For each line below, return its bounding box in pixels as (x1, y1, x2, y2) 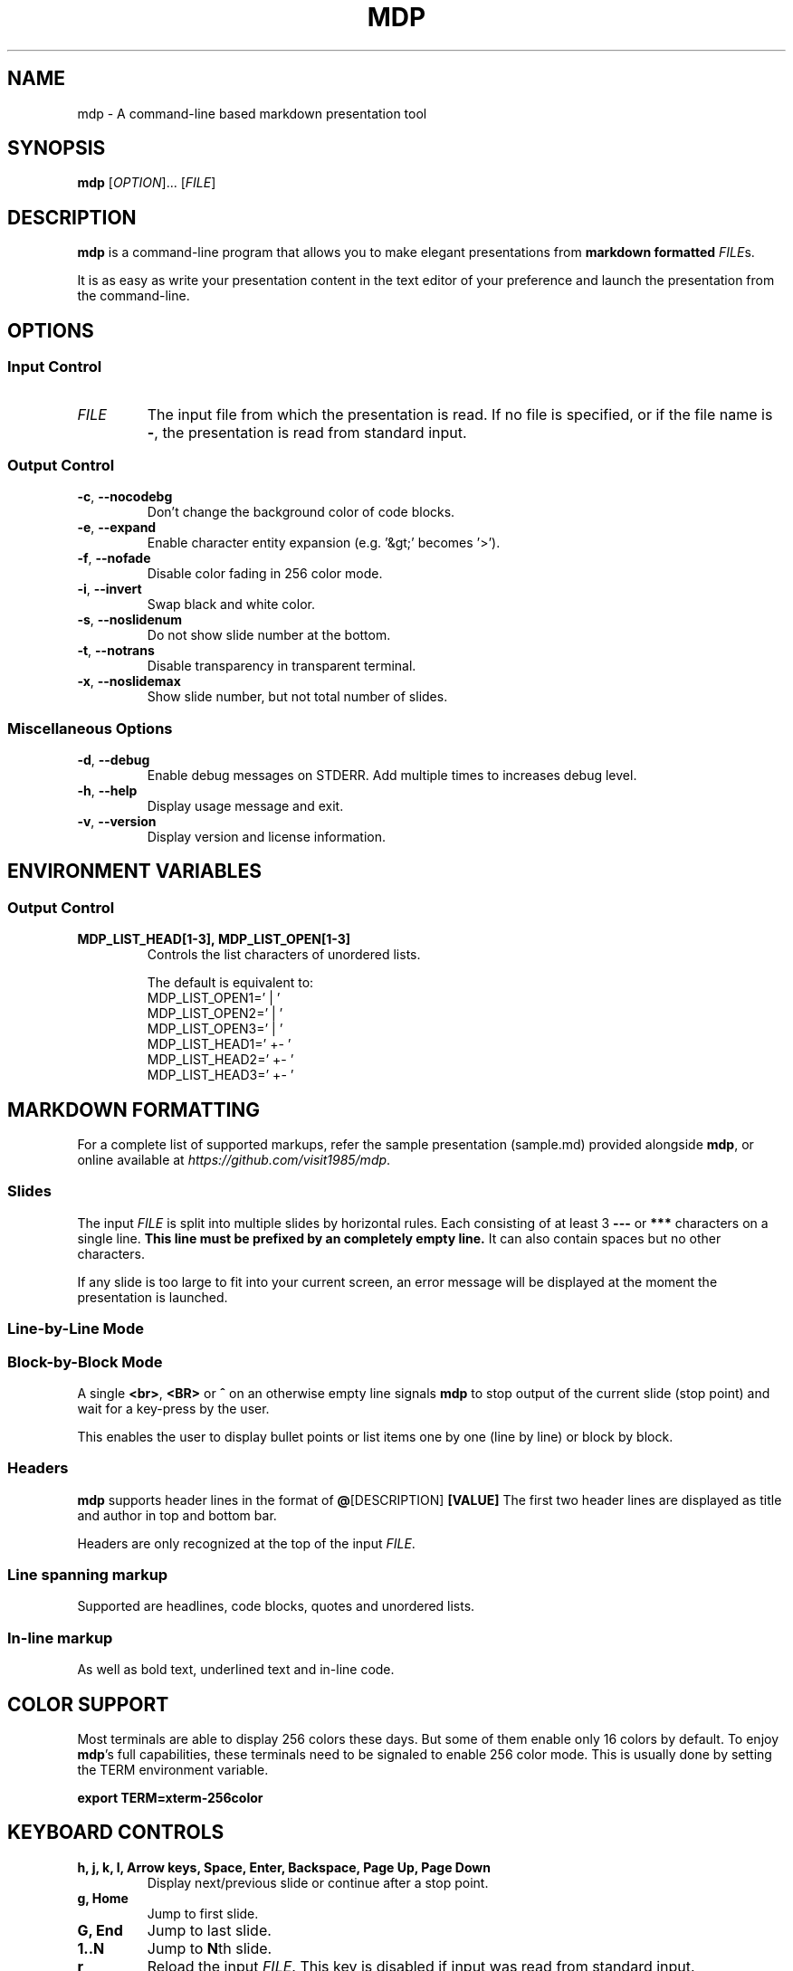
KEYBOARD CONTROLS (7, 1821, 225, 1844)
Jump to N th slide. (147, 1938, 272, 1957)
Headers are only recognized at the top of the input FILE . (77, 1535, 416, 1551)
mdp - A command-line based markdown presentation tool (77, 105, 427, 121)
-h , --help (77, 783, 138, 798)
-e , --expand (77, 519, 157, 536)
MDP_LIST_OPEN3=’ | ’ (147, 1021, 283, 1037)
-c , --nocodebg (77, 489, 173, 505)
